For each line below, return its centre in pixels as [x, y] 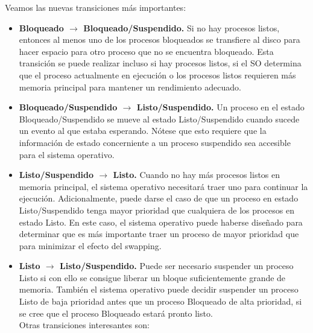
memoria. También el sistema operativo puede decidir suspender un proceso [159, 289]
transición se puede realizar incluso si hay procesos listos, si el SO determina [160, 63]
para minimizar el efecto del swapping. [90, 245]
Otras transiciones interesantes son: [84, 325]
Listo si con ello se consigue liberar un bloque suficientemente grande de [152, 277]
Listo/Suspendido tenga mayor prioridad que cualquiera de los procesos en [156, 210]
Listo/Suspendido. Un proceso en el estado [220, 107]
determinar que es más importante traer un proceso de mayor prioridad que [159, 234]
